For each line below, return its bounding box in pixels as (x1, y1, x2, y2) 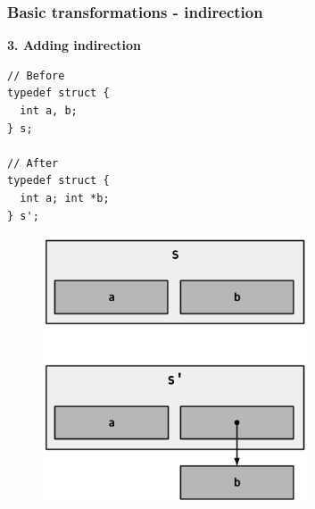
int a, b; (20, 104, 78, 117)
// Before (7, 69, 65, 82)
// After (7, 156, 59, 170)
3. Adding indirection (7, 36, 142, 54)
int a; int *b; (20, 191, 110, 204)
